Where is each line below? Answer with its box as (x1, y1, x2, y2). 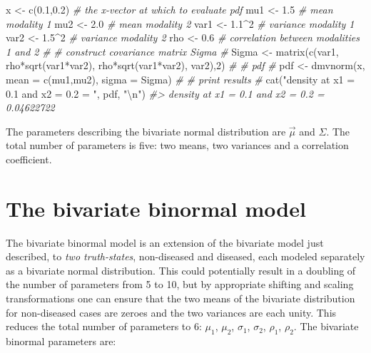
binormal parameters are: (6, 334, 116, 349)
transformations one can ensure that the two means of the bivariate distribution (6, 291, 355, 306)
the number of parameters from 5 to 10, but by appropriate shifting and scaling (6, 277, 354, 292)
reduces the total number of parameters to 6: (6, 319, 202, 334)
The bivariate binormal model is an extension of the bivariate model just (6, 235, 324, 250)
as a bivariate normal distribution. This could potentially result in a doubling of (6, 262, 356, 277)
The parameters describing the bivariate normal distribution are (6, 123, 286, 138)
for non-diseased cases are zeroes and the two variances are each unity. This (6, 305, 337, 319)
